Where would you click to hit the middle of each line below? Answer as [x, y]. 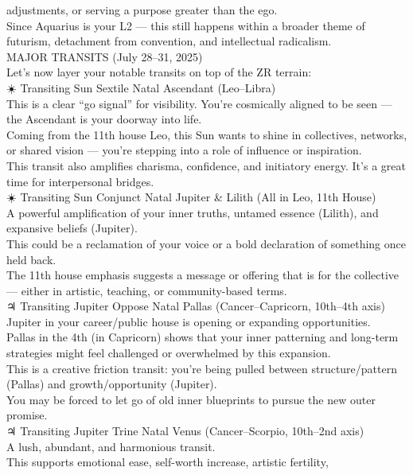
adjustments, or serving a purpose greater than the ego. [142, 10]
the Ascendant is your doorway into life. [104, 119]
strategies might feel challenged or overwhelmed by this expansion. [169, 353]
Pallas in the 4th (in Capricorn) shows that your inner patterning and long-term [203, 337]
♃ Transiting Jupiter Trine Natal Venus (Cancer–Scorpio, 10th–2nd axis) [185, 431]
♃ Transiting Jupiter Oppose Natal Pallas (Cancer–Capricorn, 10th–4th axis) [196, 306]
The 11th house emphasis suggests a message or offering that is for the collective [203, 275]
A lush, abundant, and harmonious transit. [111, 446]
